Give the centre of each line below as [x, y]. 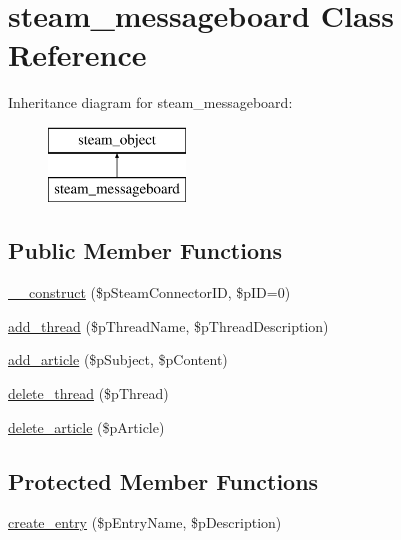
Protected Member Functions [163, 480]
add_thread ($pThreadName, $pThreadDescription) [168, 325]
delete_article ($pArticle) [86, 426]
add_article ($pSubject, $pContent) [118, 359]
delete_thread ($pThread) [88, 393]
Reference [77, 54]
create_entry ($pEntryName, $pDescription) [145, 522]
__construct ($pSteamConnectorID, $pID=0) [149, 292]
